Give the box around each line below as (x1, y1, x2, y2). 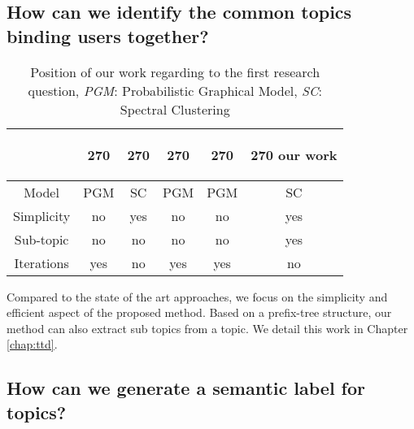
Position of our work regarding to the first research (30, 62, 320, 81)
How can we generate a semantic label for (7, 375, 366, 401)
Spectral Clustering (120, 99, 230, 119)
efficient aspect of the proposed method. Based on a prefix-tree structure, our (7, 304, 392, 321)
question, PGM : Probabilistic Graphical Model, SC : (28, 80, 322, 100)
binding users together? (7, 23, 209, 48)
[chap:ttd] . (7, 336, 58, 353)
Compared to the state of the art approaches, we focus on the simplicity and (7, 288, 388, 305)
